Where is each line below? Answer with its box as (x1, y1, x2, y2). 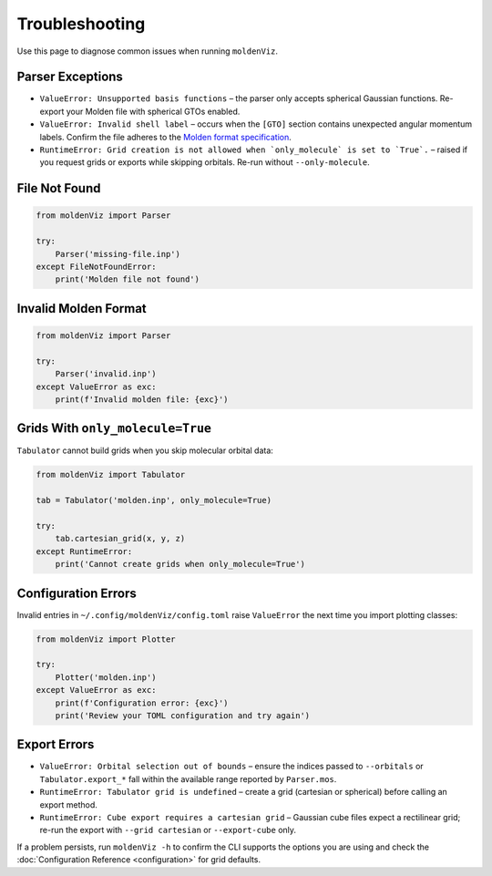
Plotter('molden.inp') (55, 672, 157, 683)
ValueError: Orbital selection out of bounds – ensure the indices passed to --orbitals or (39, 761, 424, 772)
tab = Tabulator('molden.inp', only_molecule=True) (36, 495, 272, 506)
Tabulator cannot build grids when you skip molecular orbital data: (16, 445, 273, 456)
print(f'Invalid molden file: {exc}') (55, 394, 229, 405)
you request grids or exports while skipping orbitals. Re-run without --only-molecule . (39, 157, 370, 168)
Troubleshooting (16, 14, 146, 34)
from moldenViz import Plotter (36, 634, 177, 644)
